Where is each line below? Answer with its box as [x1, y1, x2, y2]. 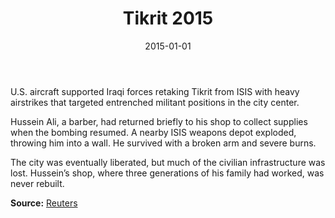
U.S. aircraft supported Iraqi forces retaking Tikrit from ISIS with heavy [10, 85, 300, 97]
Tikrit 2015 [122, 7, 214, 30]
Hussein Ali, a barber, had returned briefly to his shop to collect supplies [10, 115, 308, 127]
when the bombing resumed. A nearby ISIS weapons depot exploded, [10, 126, 297, 138]
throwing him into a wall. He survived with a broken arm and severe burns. [10, 137, 317, 149]
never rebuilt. [10, 177, 65, 189]
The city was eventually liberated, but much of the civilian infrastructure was [10, 156, 326, 168]
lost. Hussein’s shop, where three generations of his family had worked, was [10, 167, 325, 179]
